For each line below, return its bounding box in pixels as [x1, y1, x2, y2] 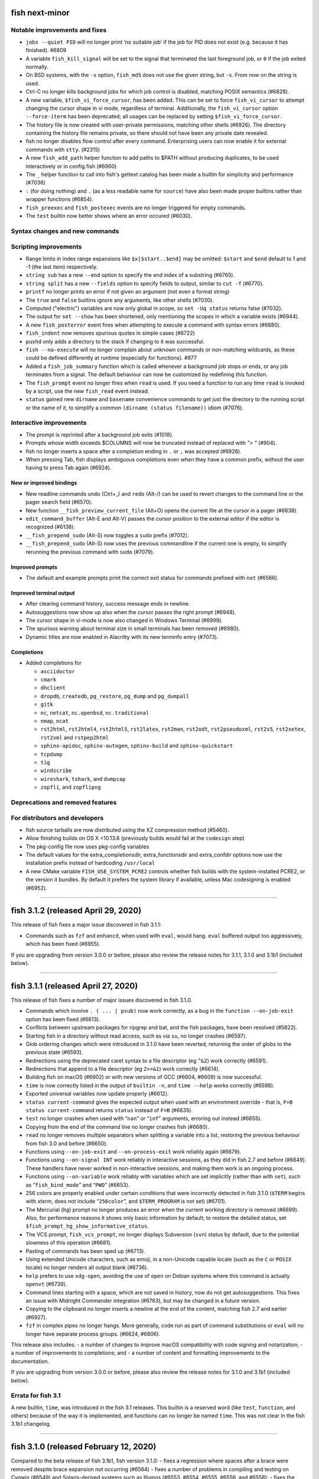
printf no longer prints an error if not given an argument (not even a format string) [25, 288, 230, 295]
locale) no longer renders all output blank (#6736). [25, 1264, 149, 1271]
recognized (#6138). [25, 524, 75, 531]
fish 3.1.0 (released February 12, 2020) [11, 1442, 157, 1452]
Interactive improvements [11, 419, 87, 427]
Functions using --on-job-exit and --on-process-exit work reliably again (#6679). [25, 1148, 242, 1155]
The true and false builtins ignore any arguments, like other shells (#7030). [25, 296, 214, 303]
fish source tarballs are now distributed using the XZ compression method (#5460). [25, 826, 230, 834]
